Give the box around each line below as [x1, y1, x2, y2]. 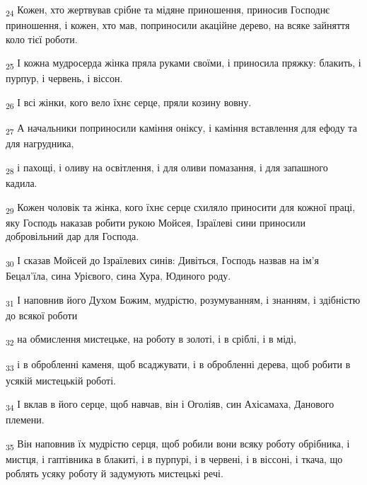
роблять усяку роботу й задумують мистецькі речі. [6, 465, 223, 480]
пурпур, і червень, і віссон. [6, 71, 123, 86]
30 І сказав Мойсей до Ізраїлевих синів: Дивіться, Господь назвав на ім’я [6, 252, 319, 269]
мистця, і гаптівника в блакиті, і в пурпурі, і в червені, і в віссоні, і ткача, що [6, 452, 343, 467]
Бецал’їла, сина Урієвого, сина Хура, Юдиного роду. [6, 268, 231, 283]
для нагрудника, [6, 136, 74, 151]
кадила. [6, 176, 37, 190]
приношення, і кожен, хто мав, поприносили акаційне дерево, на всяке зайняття [6, 18, 350, 33]
